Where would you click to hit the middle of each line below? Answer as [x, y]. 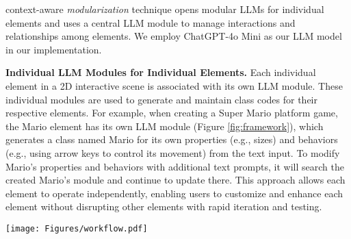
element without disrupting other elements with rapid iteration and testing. [164, 206]
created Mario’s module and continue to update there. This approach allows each [175, 180]
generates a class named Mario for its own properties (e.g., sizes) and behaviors [172, 139]
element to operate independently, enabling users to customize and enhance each [174, 193]
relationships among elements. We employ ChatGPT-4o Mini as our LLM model [174, 36]
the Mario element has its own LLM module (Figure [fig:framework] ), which [165, 126]
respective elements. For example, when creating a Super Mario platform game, [172, 113]
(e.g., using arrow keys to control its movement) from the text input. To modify [173, 152]
